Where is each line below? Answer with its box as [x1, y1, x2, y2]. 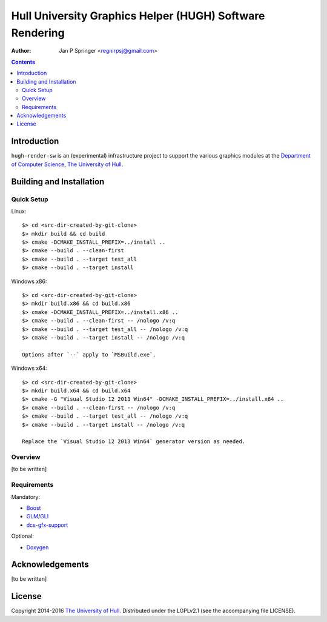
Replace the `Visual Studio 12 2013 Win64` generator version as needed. [22, 438, 246, 445]
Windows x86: [11, 278, 47, 285]
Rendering [11, 26, 65, 39]
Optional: [11, 532, 35, 540]
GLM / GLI [26, 513, 49, 520]
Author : [11, 47, 31, 55]
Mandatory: [11, 493, 41, 500]
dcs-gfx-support [26, 521, 68, 529]
